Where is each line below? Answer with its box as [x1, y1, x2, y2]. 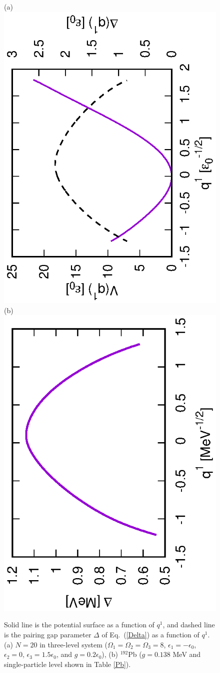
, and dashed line [162, 619, 215, 630]
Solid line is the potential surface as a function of [4, 619, 154, 630]
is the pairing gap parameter [4, 629, 91, 639]
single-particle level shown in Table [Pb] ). [4, 658, 131, 669]
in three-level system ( [39, 639, 108, 649]
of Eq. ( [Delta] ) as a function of [101, 629, 199, 639]
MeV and [172, 649, 201, 659]
